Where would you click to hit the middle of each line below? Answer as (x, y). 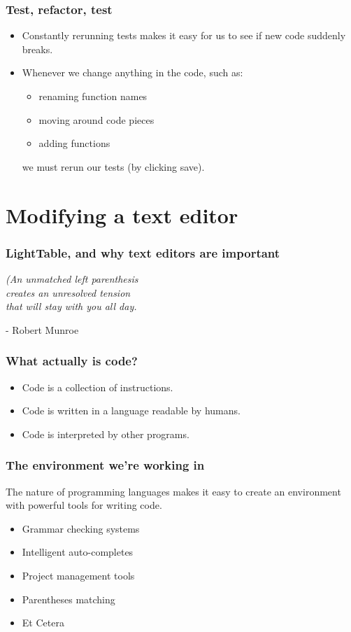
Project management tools (78, 575)
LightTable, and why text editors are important (143, 252)
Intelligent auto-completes (78, 552)
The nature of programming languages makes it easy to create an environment (173, 491)
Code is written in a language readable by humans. (131, 410)
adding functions (74, 143)
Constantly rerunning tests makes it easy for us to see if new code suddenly (184, 35)
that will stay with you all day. (71, 306)
